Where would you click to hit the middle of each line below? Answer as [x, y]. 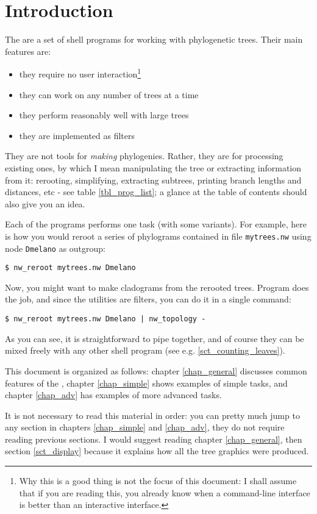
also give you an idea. [45, 203]
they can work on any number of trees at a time [109, 94]
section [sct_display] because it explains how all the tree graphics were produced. [157, 451]
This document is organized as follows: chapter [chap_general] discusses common [156, 370]
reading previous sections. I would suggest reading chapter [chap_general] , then [154, 439]
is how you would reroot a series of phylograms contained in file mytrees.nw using [158, 236]
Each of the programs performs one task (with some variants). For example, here [156, 224]
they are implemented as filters [77, 135]
